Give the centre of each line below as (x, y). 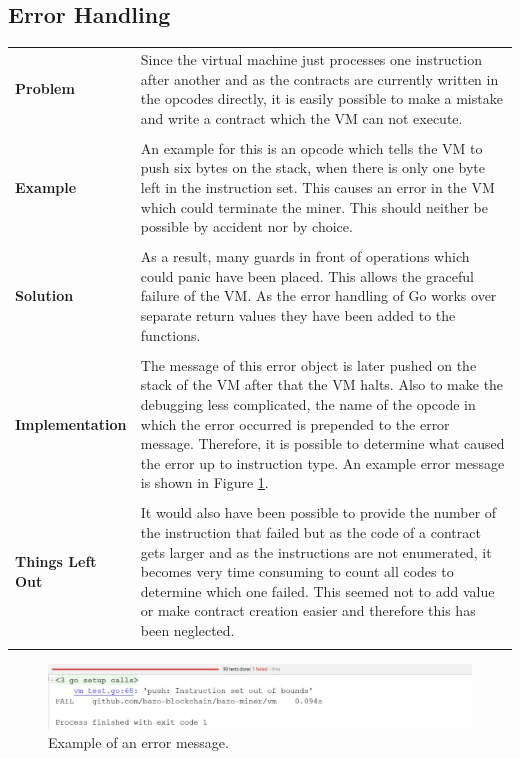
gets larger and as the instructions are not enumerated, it (316, 551)
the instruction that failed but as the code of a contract (310, 532)
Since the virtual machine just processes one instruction (311, 58)
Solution (44, 295)
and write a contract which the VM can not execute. (301, 117)
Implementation (71, 423)
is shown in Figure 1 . (204, 482)
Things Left (56, 561)
